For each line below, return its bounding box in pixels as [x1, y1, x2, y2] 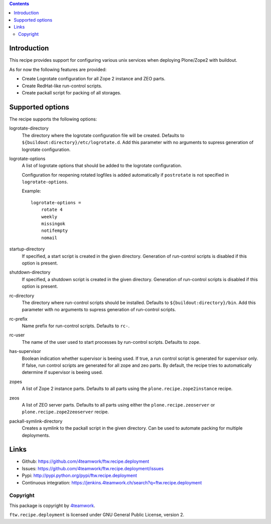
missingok [41, 221, 65, 227]
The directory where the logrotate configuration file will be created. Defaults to [22, 132, 185, 138]
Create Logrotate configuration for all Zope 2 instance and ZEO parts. [22, 76, 166, 82]
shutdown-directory [9, 269, 51, 276]
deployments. [22, 432, 50, 438]
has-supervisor [9, 348, 41, 354]
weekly [41, 214, 58, 219]
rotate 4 [41, 207, 63, 213]
